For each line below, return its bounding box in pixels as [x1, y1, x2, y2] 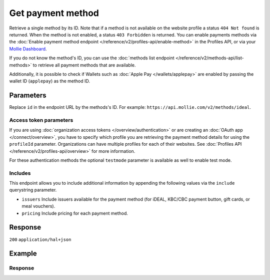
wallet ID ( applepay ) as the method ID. [9, 78, 90, 84]
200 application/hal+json [9, 237, 71, 242]
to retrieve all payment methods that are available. [32, 62, 136, 68]
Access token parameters [9, 116, 73, 123]
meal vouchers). [21, 203, 55, 209]
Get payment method [9, 7, 99, 18]
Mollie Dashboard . [9, 45, 47, 52]
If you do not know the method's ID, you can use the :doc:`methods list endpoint [9, 55, 174, 61]
